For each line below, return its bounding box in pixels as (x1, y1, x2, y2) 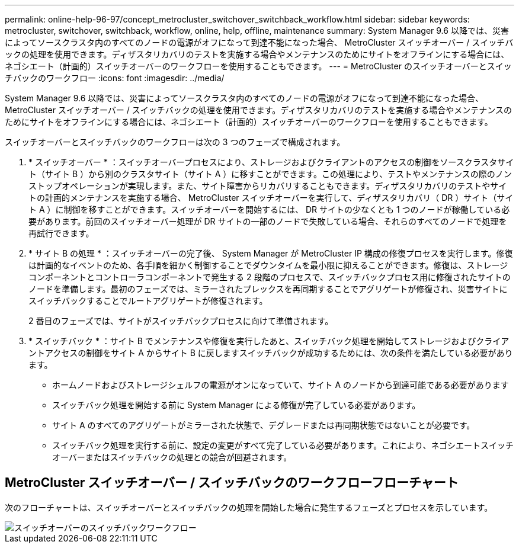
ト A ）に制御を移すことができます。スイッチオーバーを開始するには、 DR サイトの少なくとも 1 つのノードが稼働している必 (28, 204, 510, 214)
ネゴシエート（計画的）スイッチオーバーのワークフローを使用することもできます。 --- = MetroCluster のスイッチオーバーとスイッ (5, 61, 512, 71)
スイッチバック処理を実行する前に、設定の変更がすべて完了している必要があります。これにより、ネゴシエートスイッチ (52, 440, 514, 450)
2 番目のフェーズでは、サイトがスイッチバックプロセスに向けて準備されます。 (28, 316, 334, 326)
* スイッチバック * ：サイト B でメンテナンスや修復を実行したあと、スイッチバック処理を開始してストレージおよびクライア (28, 336, 510, 346)
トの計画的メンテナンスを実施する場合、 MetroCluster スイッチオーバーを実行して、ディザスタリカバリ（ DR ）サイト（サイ (28, 193, 514, 203)
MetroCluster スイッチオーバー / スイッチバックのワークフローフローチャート (5, 475, 459, 491)
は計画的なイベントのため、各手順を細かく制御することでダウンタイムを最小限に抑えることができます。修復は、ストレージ (28, 260, 508, 270)
